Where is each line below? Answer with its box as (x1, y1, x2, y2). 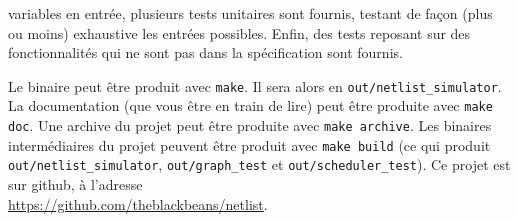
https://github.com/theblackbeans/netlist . (8, 193, 268, 214)
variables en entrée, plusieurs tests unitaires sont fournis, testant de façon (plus (8, 3, 493, 23)
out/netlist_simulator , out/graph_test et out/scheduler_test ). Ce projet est (8, 154, 511, 175)
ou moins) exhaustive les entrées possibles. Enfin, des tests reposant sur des (8, 22, 471, 43)
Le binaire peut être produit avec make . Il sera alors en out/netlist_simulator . (8, 75, 502, 96)
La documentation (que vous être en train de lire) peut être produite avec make (8, 95, 493, 116)
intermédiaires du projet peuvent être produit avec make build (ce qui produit (8, 134, 491, 155)
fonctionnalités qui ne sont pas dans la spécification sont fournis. (8, 42, 403, 63)
